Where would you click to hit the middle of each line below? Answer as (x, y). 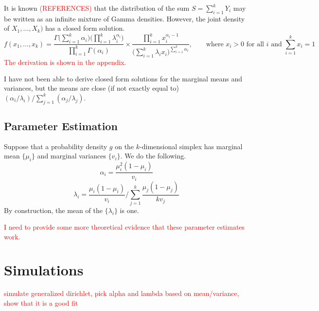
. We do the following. (153, 156)
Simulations (44, 270)
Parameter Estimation (61, 126)
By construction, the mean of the (53, 210)
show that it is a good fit (41, 302)
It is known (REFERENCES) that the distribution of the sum (97, 8)
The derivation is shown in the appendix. (65, 62)
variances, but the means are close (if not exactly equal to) (91, 88)
